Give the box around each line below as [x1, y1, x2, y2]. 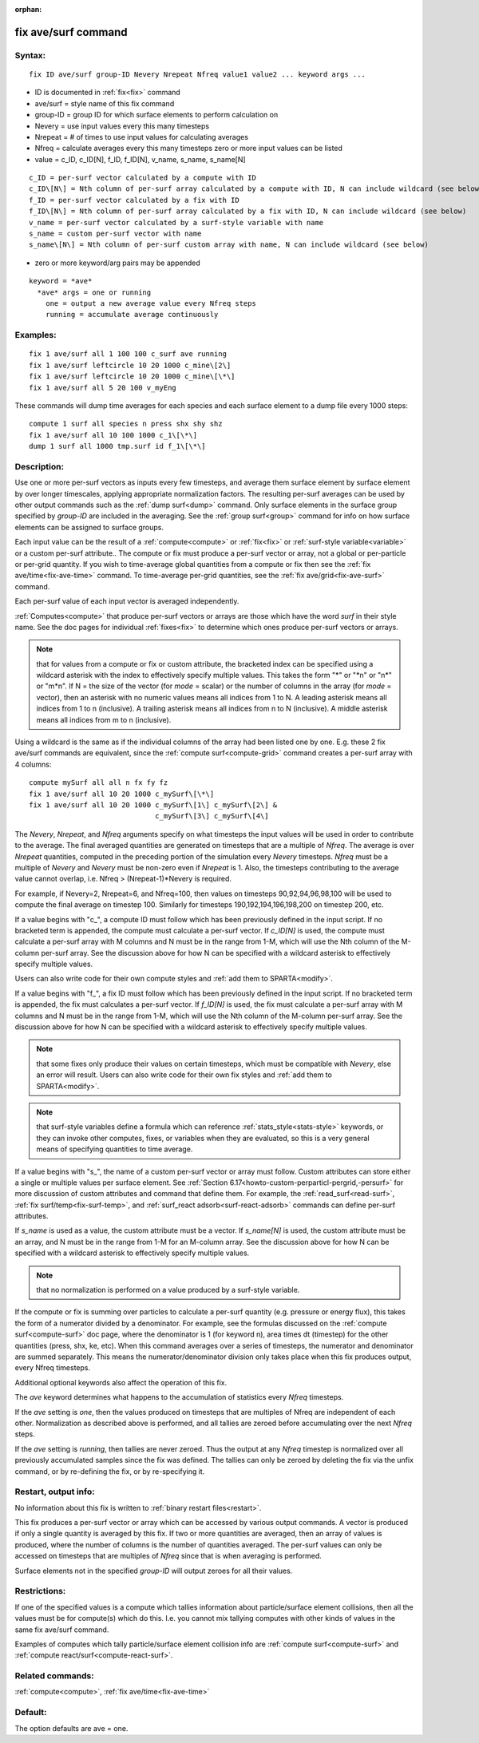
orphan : [14, 5, 42, 14]
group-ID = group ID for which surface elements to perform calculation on [34, 110, 279, 120]
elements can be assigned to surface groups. [14, 522, 164, 532]
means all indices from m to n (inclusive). [36, 715, 172, 724]
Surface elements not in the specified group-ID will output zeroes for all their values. [14, 1566, 293, 1575]
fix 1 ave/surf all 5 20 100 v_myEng [29, 383, 177, 392]
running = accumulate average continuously [45, 310, 219, 319]
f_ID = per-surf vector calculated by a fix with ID [29, 196, 239, 204]
